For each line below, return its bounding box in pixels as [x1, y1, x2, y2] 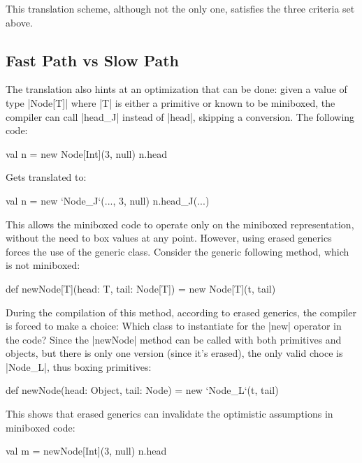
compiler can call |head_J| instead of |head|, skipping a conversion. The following [6, 109, 355, 124]
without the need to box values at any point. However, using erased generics [6, 230, 332, 245]
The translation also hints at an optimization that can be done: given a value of [6, 82, 347, 96]
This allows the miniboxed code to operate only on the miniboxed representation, [6, 216, 354, 231]
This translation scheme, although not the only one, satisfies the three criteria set [6, 1, 355, 15]
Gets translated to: [6, 170, 87, 184]
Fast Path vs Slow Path [6, 49, 180, 71]
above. [6, 15, 33, 29]
